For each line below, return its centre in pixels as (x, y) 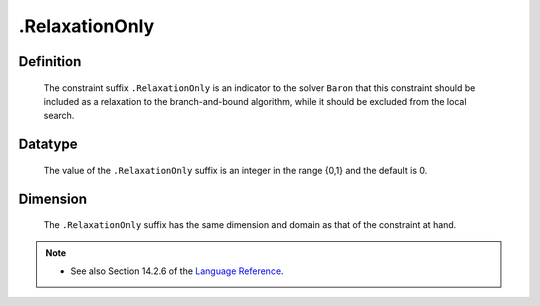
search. (59, 116)
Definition (50, 61)
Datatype (48, 144)
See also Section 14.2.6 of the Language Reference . (177, 271)
